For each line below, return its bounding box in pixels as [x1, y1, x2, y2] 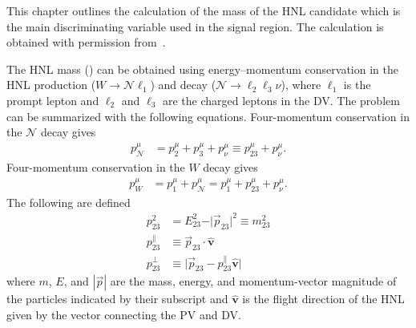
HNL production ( [6, 76, 96, 93]
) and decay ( [150, 76, 216, 93]
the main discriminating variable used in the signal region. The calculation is [6, 18, 384, 34]
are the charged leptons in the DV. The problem [162, 91, 400, 108]
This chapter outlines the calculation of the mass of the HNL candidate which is [6, 2, 401, 18]
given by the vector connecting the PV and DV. [6, 306, 241, 322]
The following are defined [6, 193, 131, 210]
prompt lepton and [6, 91, 99, 108]
